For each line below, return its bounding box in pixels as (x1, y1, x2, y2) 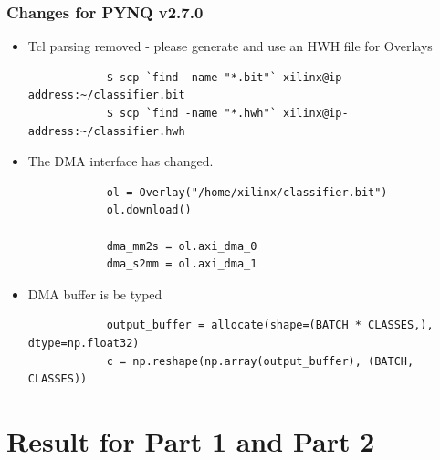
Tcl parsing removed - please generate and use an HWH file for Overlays (27, 37, 433, 56)
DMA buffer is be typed (27, 284, 162, 303)
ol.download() (106, 204, 192, 217)
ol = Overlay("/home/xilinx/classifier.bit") (106, 185, 388, 199)
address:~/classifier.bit (27, 89, 185, 102)
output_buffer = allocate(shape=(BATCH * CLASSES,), (106, 319, 434, 332)
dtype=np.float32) (27, 336, 140, 350)
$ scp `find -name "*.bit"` (106, 70, 277, 84)
